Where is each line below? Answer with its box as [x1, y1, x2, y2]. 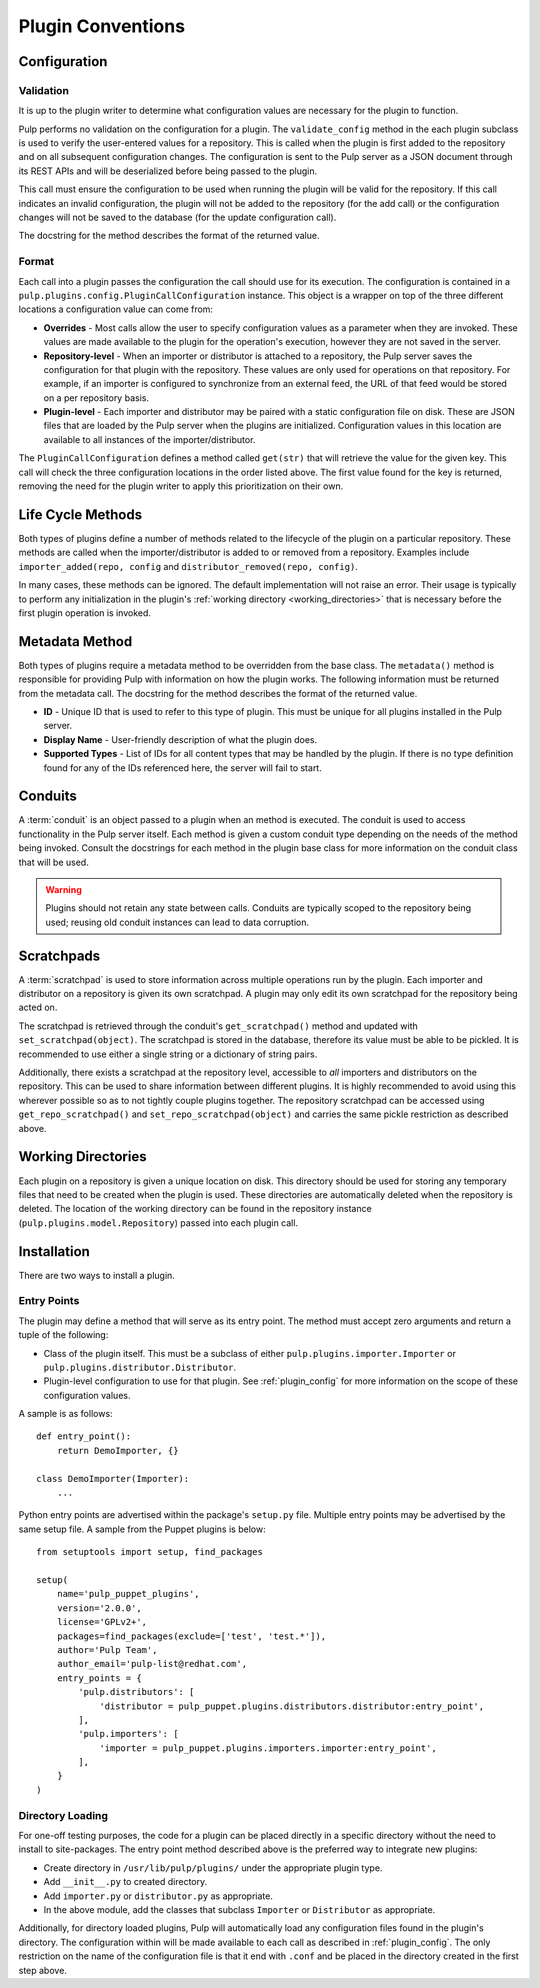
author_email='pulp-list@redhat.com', [56, 1658, 248, 1670]
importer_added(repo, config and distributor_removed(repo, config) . [18, 560, 359, 572]
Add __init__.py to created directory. [43, 1876, 208, 1888]
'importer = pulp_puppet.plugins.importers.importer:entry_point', [99, 1742, 437, 1754]
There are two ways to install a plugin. [18, 1269, 175, 1281]
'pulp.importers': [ [78, 1728, 179, 1740]
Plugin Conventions [18, 15, 185, 37]
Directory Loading [18, 1808, 109, 1822]
